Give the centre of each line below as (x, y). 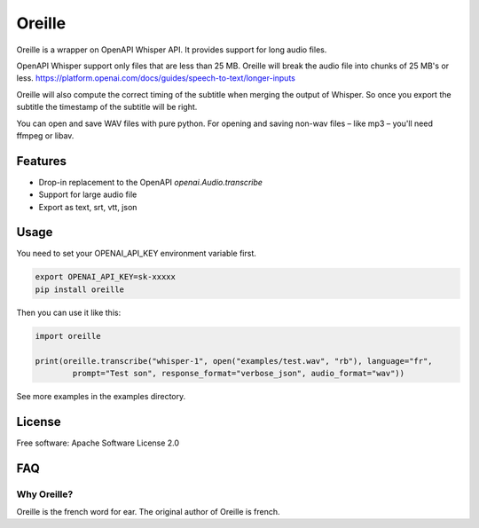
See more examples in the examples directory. (101, 396)
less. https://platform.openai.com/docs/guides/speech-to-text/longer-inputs (156, 78)
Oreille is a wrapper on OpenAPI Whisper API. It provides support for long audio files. (172, 50)
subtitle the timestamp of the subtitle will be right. (107, 107)
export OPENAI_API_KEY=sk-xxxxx (106, 277)
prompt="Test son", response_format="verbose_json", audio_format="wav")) (239, 373)
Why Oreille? (45, 494)
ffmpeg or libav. (45, 135)
